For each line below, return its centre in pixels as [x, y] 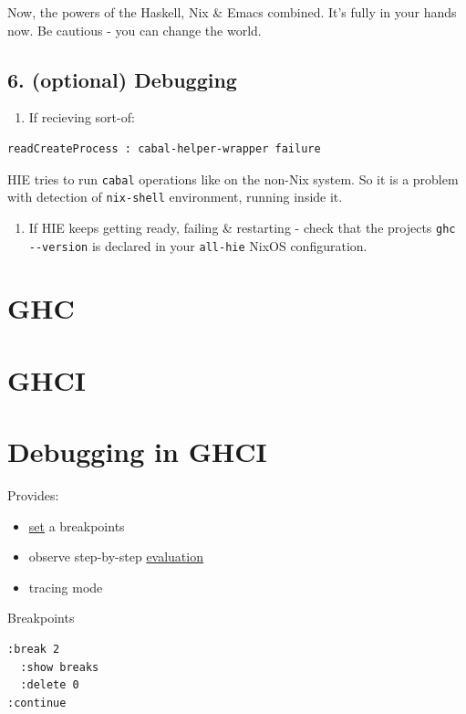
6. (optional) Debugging [122, 79]
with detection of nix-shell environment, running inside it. [175, 197]
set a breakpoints [77, 525]
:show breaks [60, 667]
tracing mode [66, 587]
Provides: [33, 495]
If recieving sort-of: [82, 117]
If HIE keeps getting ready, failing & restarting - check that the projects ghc [242, 227]
